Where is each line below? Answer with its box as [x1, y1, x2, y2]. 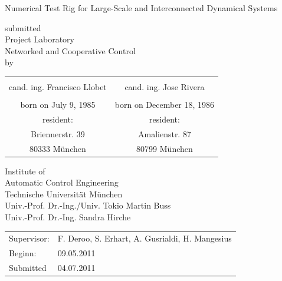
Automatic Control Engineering [5, 176, 119, 189]
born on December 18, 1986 [114, 98, 215, 111]
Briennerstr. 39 [31, 127, 85, 140]
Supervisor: [9, 232, 50, 244]
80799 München [136, 142, 193, 154]
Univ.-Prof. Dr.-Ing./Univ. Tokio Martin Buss [5, 199, 171, 211]
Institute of [5, 164, 45, 177]
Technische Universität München [5, 187, 123, 200]
